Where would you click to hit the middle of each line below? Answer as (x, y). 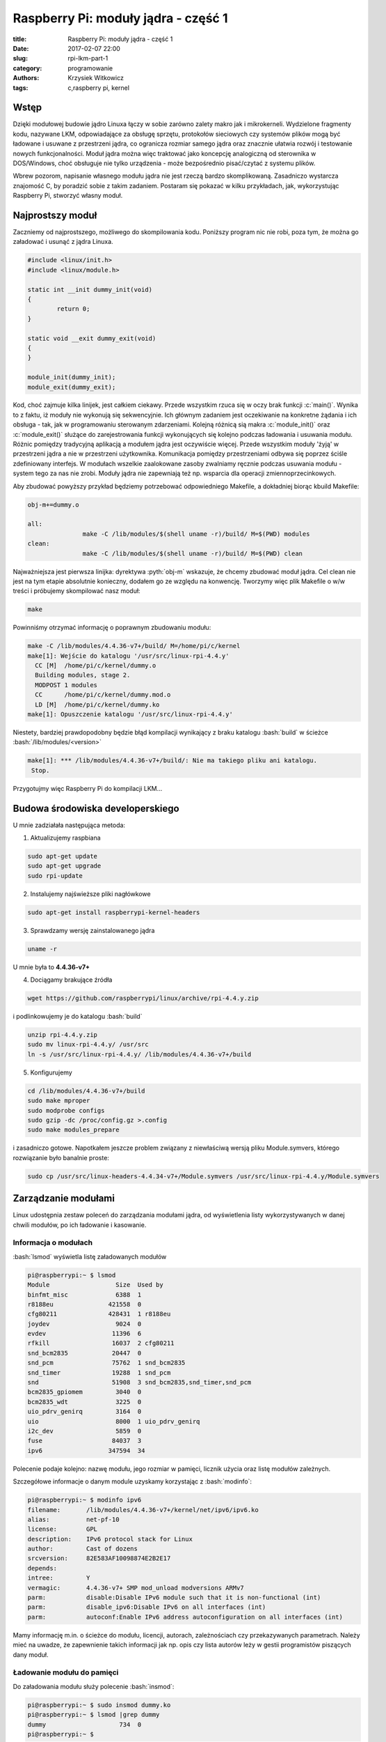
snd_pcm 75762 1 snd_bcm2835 (106, 1363)
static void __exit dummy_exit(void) (92, 338)
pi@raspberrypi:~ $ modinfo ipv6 (85, 1500)
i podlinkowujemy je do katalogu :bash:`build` (78, 1017)
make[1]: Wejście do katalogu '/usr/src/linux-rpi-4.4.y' (128, 656)
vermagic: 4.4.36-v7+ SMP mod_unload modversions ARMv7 (136, 1588)
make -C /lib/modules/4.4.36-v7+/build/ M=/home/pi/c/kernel (134, 646)
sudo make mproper (59, 1101)
